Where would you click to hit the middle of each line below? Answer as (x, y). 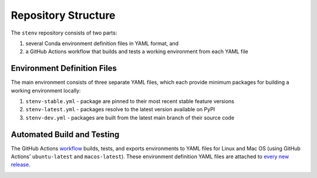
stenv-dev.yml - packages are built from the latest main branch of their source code (130, 118)
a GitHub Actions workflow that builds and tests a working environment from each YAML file (137, 52)
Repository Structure (63, 15)
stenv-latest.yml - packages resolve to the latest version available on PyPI (120, 109)
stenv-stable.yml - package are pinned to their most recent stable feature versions (130, 101)
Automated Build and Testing (65, 134)
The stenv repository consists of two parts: (64, 33)
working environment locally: (46, 90)
